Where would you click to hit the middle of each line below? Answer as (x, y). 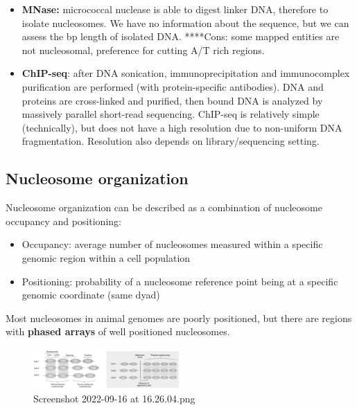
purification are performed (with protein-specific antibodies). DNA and (173, 86)
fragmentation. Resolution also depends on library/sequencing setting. (171, 141)
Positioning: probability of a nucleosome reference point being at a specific (180, 281)
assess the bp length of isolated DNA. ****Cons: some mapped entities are (181, 36)
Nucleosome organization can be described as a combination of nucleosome (164, 207)
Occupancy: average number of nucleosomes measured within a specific (172, 244)
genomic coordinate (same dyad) (91, 295)
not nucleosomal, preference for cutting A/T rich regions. (143, 50)
